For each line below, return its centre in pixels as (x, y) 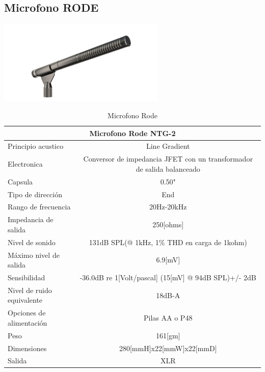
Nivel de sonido (32, 242)
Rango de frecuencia (39, 207)
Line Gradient (168, 146)
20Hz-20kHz (168, 207)
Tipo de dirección (35, 194)
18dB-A (168, 295)
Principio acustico (36, 146)
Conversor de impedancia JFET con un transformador (168, 159)
